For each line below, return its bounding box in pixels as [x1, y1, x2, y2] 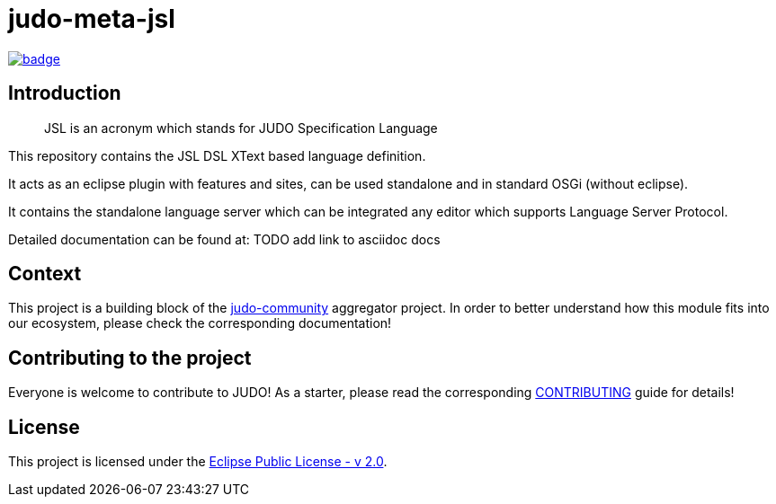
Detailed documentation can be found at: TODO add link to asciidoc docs [8, 231, 441, 247]
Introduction [8, 82, 121, 105]
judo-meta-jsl [8, 4, 175, 34]
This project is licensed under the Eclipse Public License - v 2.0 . [8, 454, 388, 470]
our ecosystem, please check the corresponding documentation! [8, 315, 392, 332]
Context [8, 262, 82, 286]
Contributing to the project [8, 346, 252, 369]
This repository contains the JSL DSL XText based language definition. [8, 147, 426, 164]
